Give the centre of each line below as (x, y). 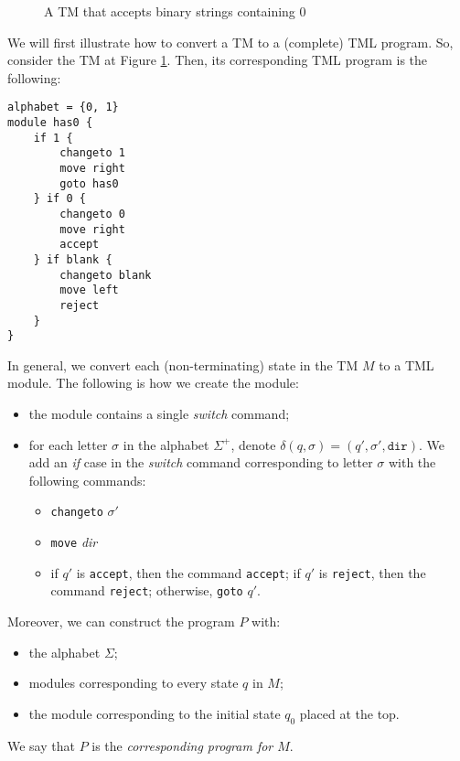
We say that (41, 745)
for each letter (68, 444)
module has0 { (50, 123)
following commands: (87, 480)
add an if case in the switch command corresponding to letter (201, 462)
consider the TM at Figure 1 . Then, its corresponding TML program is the (218, 60)
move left (89, 290)
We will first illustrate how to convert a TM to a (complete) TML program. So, (230, 42)
